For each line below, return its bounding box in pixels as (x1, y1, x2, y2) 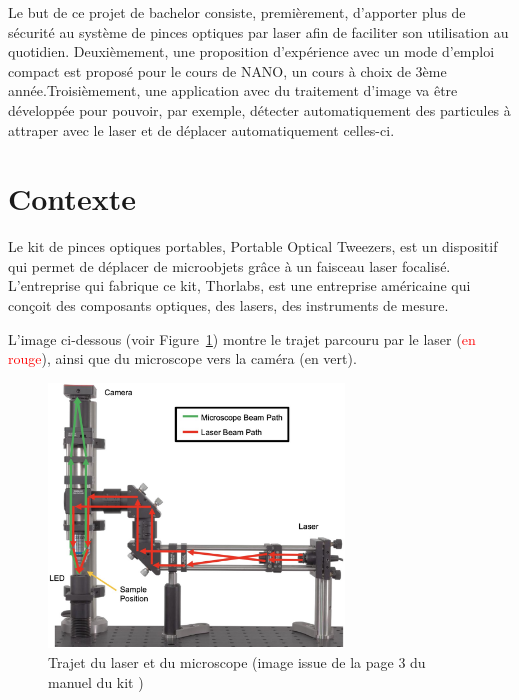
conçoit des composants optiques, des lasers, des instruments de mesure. (8, 295, 449, 316)
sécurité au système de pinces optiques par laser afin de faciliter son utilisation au (8, 21, 509, 42)
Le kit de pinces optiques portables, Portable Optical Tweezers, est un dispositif (8, 236, 498, 257)
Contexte (8, 178, 136, 219)
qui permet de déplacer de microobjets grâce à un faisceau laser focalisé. (8, 255, 451, 276)
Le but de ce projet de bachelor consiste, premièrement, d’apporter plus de (8, 2, 466, 22)
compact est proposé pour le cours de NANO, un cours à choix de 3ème (8, 60, 447, 81)
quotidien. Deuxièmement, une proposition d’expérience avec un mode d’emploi (8, 41, 495, 62)
